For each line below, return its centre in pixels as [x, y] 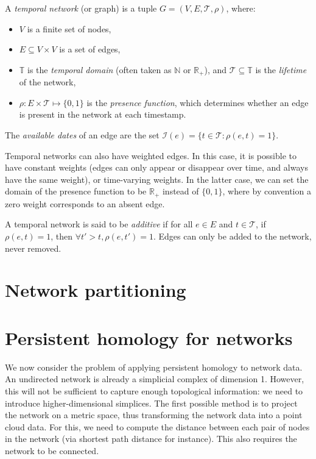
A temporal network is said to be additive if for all [99, 224]
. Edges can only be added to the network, [232, 236]
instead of [181, 191]
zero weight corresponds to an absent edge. [85, 203]
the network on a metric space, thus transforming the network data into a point [154, 415]
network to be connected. [52, 450]
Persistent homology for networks [149, 337]
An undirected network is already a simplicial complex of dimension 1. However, [155, 379]
